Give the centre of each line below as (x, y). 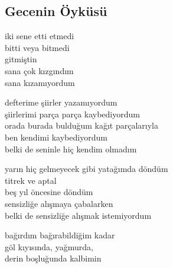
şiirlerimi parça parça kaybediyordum (72, 114)
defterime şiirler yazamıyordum (61, 102)
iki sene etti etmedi (40, 36)
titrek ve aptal (31, 180)
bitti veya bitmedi (37, 47)
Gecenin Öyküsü (56, 11)
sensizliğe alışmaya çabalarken (59, 203)
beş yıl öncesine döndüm (49, 192)
